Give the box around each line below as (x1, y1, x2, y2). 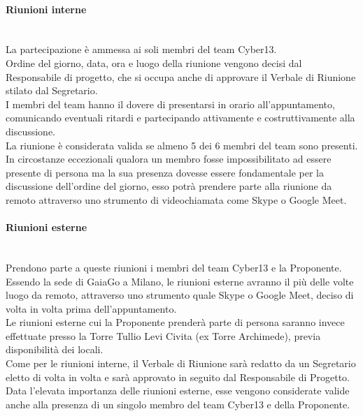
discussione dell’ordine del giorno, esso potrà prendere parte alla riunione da (6, 179, 332, 193)
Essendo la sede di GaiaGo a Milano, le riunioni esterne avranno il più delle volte (6, 274, 354, 288)
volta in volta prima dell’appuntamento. (6, 301, 177, 315)
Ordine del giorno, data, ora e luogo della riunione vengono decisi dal (6, 55, 302, 70)
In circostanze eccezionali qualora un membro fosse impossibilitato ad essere (6, 151, 332, 166)
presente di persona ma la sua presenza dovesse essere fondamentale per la (6, 165, 324, 179)
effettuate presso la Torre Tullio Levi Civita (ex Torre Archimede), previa (6, 328, 321, 343)
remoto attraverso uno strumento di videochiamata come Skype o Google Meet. (6, 192, 347, 207)
